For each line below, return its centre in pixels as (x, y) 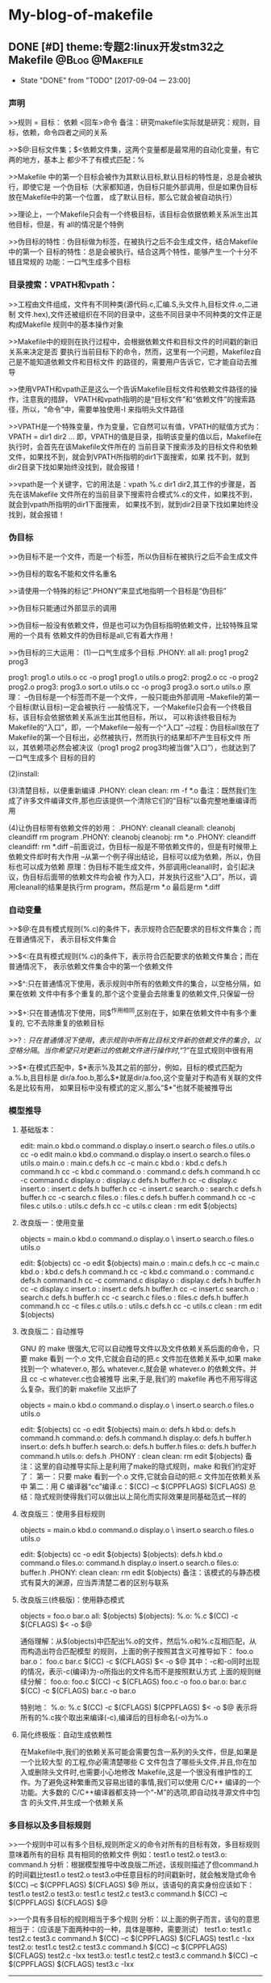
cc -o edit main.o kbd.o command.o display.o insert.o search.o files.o (135, 1155)
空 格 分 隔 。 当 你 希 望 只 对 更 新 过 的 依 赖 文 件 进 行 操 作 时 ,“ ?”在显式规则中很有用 (131, 1050)
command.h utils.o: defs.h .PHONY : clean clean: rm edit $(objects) (131, 1457)
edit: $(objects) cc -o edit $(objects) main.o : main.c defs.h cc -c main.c (140, 1263)
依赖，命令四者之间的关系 (65, 133)
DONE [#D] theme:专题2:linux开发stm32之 (116, 47)
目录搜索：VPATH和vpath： (63, 285)
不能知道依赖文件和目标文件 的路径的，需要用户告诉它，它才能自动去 (136, 362)
